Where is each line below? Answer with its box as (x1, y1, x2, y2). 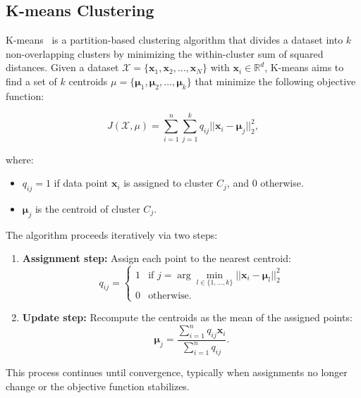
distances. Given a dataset (6, 60, 119, 75)
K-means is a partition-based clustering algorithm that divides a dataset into (6, 32, 343, 47)
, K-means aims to (264, 60, 344, 75)
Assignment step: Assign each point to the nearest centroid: (22, 251, 291, 266)
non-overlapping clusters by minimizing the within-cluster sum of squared (6, 46, 324, 61)
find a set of (6, 73, 57, 88)
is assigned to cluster (123, 175, 214, 190)
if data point (54, 175, 109, 190)
